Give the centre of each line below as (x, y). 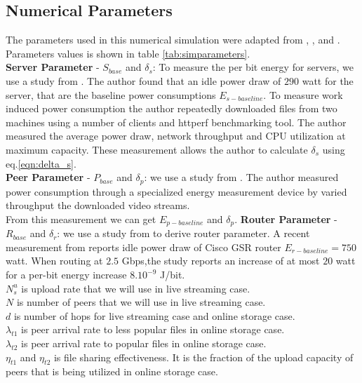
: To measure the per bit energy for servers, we (253, 67)
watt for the (328, 80)
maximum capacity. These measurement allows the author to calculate (157, 149)
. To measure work (303, 94)
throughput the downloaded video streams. (98, 205)
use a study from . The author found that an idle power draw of (143, 80)
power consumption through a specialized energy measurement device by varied (176, 191)
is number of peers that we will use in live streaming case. (141, 302)
